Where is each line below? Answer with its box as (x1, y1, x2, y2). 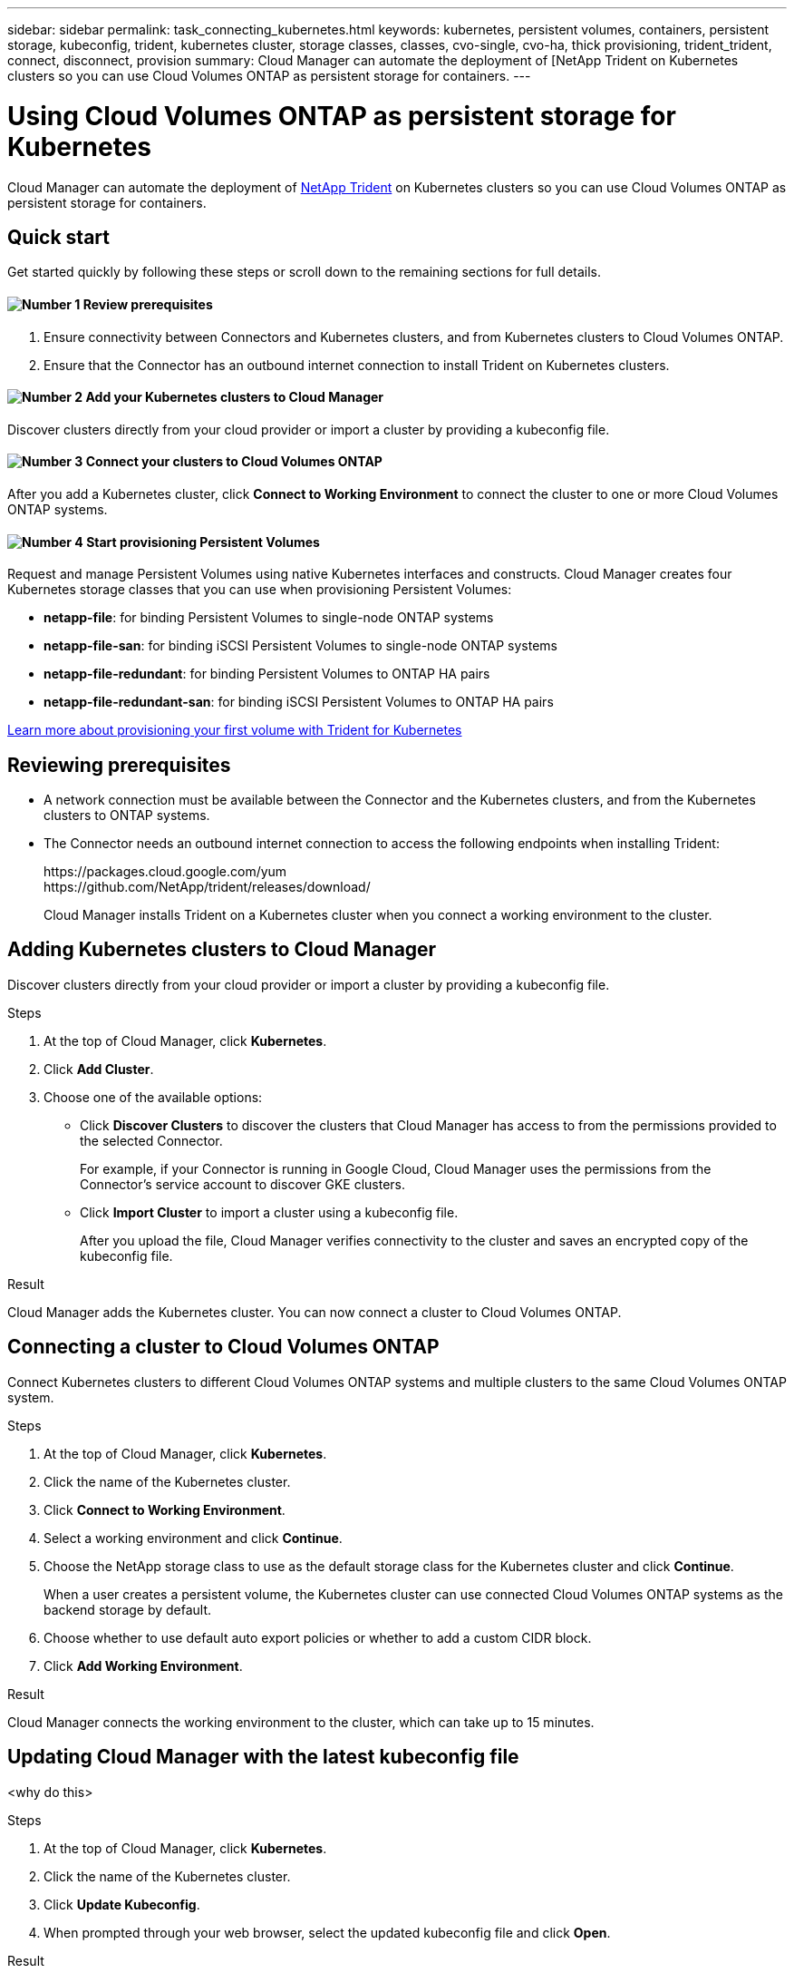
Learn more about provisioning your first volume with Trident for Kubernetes (7, 722, 462, 738)
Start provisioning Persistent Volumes (86, 533, 320, 550)
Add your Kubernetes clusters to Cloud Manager (85, 389, 384, 405)
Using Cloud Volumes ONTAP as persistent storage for (7, 100, 676, 132)
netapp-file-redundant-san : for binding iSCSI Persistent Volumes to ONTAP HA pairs (44, 694, 554, 710)
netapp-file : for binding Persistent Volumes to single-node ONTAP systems (44, 610, 494, 626)
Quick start (7, 225, 110, 249)
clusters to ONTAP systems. (44, 807, 210, 824)
